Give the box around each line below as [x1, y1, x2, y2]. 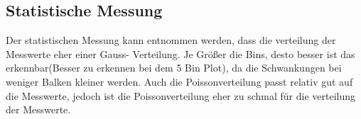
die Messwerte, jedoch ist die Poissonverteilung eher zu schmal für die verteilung [6, 88, 355, 103]
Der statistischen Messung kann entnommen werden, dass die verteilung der [6, 33, 336, 47]
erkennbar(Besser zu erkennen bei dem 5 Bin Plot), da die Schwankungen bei [6, 60, 342, 75]
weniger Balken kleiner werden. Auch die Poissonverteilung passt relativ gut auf [6, 74, 353, 89]
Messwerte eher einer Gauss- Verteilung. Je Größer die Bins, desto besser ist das [6, 46, 355, 61]
